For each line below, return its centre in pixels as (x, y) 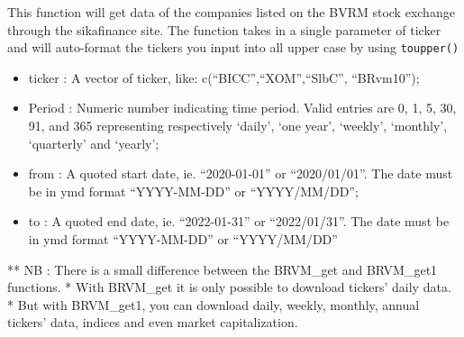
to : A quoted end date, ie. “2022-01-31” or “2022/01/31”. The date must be (239, 221)
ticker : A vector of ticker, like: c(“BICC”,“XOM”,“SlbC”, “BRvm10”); (224, 77)
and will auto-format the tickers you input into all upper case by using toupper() (233, 47)
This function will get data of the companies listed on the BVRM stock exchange (231, 12)
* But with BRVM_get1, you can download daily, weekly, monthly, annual (214, 304)
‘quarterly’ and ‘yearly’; (94, 143)
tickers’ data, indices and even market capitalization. (153, 322)
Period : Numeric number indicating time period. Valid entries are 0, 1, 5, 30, (242, 108)
